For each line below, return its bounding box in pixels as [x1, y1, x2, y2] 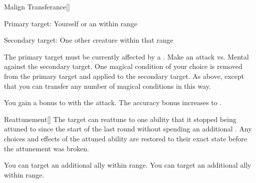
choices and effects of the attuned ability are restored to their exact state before [4, 133, 247, 143]
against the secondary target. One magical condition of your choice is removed [4, 61, 243, 71]
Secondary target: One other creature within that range [4, 35, 173, 45]
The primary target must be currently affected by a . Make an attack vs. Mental [4, 51, 249, 61]
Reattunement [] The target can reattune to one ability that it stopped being [4, 114, 237, 124]
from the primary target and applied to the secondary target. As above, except [4, 70, 244, 81]
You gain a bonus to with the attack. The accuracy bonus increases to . [4, 97, 222, 108]
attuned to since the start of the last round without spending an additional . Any [4, 123, 252, 134]
